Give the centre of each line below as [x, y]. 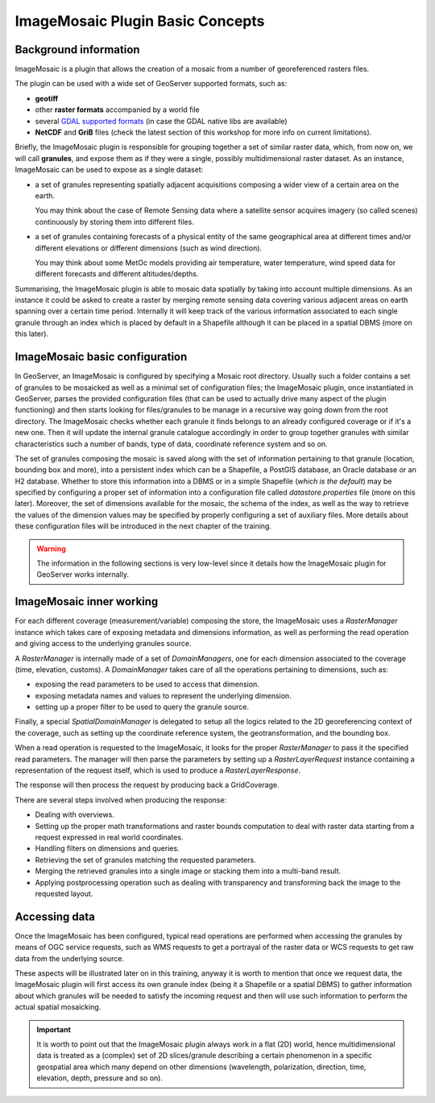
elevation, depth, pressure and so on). [99, 1078]
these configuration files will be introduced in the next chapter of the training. [143, 526]
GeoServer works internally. [83, 574]
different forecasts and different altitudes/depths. [117, 274]
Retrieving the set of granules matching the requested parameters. [146, 860]
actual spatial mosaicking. [58, 1007]
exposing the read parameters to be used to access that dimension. [147, 684]
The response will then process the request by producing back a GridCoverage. [147, 785]
